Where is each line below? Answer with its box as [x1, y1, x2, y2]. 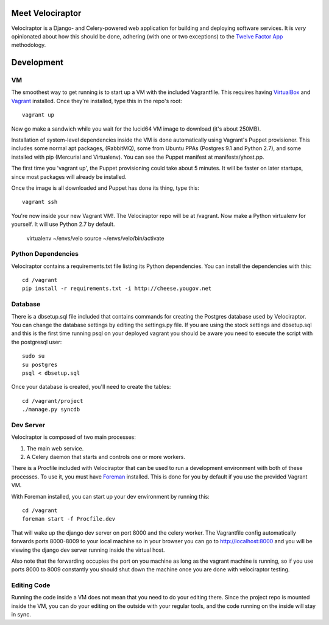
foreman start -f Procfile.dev [22, 516, 116, 522]
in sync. [11, 611, 32, 618]
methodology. [11, 42, 46, 49]
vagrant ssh [22, 198, 58, 206]
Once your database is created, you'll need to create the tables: [11, 383, 171, 391]
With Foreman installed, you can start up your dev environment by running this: [11, 493, 210, 500]
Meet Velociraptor [11, 8, 82, 18]
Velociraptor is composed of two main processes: [11, 433, 136, 441]
